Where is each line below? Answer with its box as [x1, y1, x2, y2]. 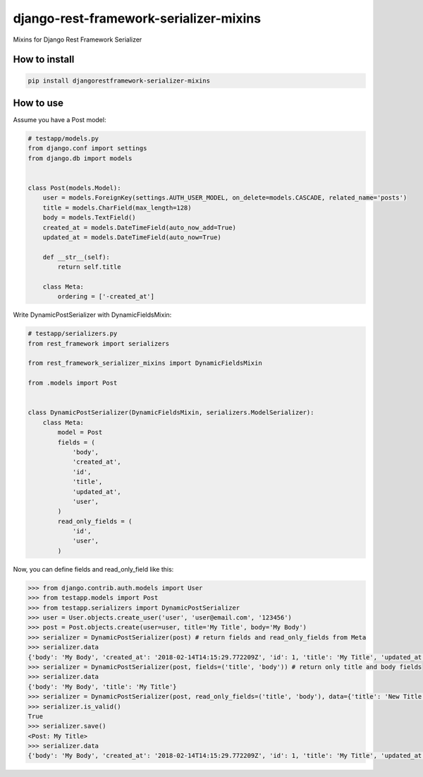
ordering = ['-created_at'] [57, 293, 155, 301]
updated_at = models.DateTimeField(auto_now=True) [42, 233, 221, 241]
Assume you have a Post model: [13, 116, 106, 124]
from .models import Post [27, 379, 118, 387]
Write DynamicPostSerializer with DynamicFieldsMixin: [13, 311, 172, 319]
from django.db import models [27, 154, 133, 162]
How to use [13, 97, 63, 109]
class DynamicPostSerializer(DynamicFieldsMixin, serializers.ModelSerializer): [27, 409, 314, 416]
